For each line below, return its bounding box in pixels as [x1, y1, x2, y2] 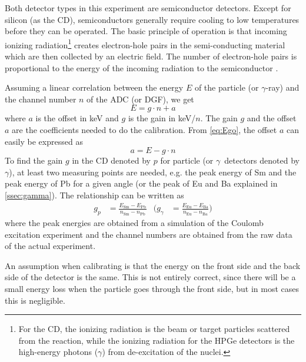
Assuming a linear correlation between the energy [5, 81, 184, 94]
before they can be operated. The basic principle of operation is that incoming [5, 25, 287, 37]
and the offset [247, 112, 297, 124]
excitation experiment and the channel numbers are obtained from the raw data [5, 228, 292, 240]
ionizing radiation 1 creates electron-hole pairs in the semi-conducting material [5, 36, 285, 51]
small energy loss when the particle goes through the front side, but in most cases [5, 283, 300, 295]
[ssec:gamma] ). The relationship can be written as [5, 188, 184, 201]
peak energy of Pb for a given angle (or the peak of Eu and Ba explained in [5, 177, 278, 190]
